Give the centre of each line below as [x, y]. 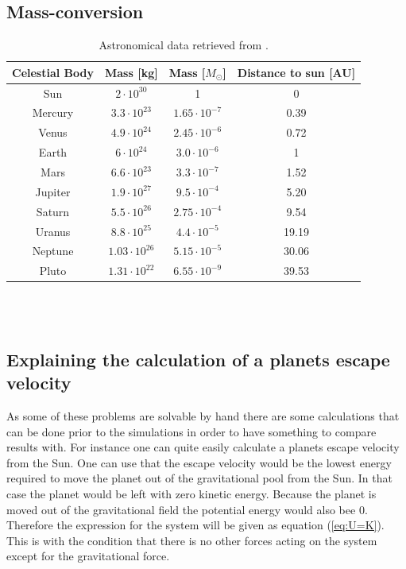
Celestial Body [53, 72]
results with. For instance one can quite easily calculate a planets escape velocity [203, 447]
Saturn [53, 211]
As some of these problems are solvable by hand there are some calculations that [203, 416]
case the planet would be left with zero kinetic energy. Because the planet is [191, 494]
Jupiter [53, 191]
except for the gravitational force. [88, 556]
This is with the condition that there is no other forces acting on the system [192, 540]
